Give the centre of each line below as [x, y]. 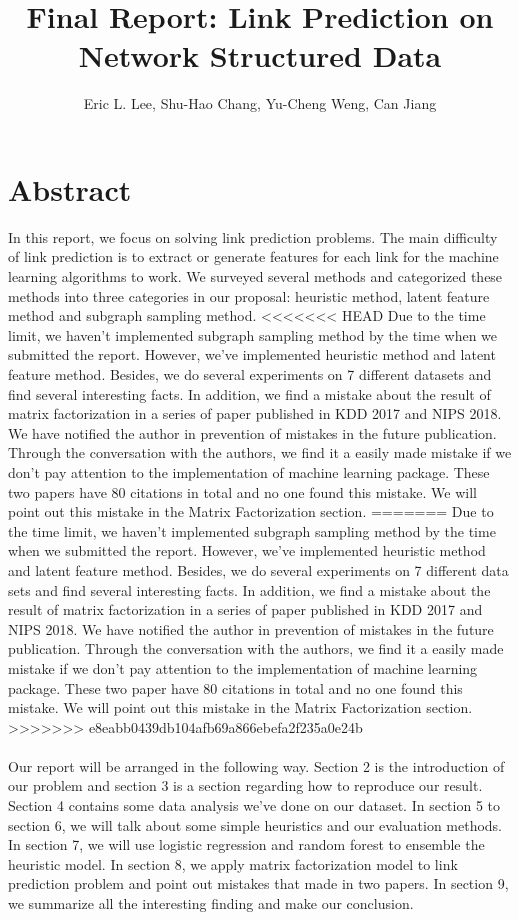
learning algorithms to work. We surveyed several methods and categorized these [255, 276]
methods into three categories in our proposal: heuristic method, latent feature [249, 295]
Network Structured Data [260, 55]
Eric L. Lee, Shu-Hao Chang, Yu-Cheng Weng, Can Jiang [260, 103]
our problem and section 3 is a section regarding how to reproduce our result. [245, 785]
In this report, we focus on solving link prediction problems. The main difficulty [253, 236]
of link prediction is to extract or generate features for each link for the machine [253, 256]
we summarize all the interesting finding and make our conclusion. [211, 903]
